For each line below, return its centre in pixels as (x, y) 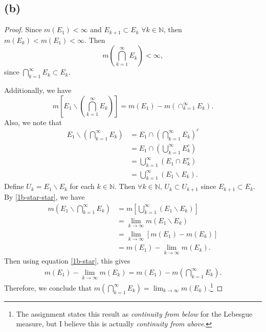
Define (14, 186)
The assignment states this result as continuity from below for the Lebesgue (134, 313)
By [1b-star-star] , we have (45, 196)
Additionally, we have (38, 90)
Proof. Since (23, 29)
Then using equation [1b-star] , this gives (67, 261)
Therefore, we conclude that (48, 287)
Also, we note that (33, 122)
